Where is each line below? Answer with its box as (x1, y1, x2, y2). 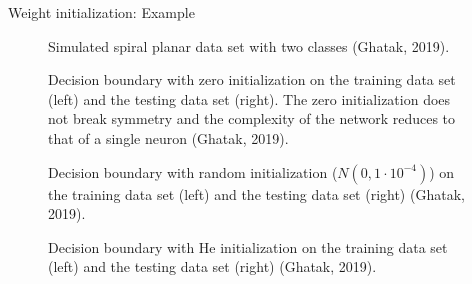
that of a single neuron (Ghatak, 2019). (48, 127, 289, 148)
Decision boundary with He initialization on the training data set (48, 236, 448, 257)
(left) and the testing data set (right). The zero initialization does (48, 88, 451, 109)
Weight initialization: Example (8, 2, 195, 22)
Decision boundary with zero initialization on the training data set (48, 69, 456, 90)
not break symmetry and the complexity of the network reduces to (48, 108, 456, 129)
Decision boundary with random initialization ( (48, 161, 338, 182)
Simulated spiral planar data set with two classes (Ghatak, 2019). (48, 35, 450, 56)
